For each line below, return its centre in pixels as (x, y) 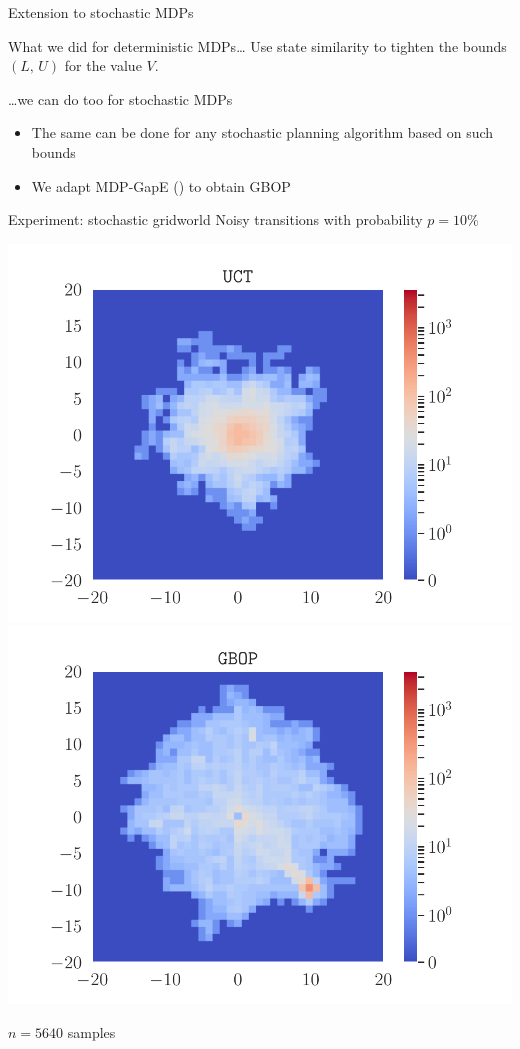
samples (91, 1031)
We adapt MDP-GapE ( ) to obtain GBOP (161, 185)
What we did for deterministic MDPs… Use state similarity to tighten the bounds (257, 45)
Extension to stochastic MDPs (101, 12)
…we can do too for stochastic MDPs (120, 98)
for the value (103, 65)
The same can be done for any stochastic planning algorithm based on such (262, 132)
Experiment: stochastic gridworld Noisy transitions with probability (215, 219)
